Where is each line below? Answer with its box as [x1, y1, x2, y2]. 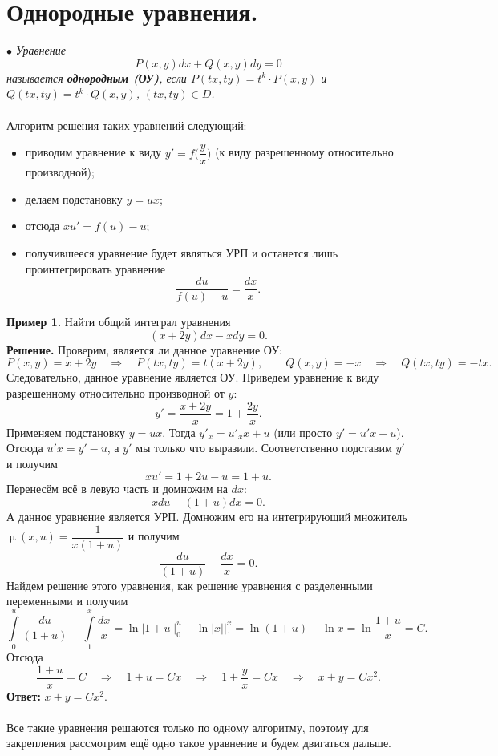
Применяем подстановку [6, 423, 125, 440]
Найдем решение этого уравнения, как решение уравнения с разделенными [6, 576, 373, 593]
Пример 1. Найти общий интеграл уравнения [6, 313, 231, 330]
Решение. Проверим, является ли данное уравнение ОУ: [6, 341, 282, 358]
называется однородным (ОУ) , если [6, 69, 187, 86]
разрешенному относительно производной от [6, 384, 225, 401]
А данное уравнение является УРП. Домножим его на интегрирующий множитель [6, 508, 407, 524]
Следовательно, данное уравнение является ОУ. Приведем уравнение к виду [6, 369, 379, 386]
